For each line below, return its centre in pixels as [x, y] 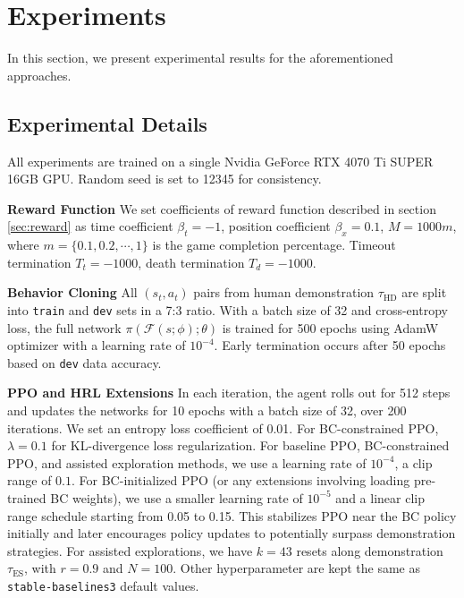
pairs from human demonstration [284, 292]
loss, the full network [64, 327]
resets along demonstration [370, 550]
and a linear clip [380, 497]
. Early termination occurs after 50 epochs [330, 345]
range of [30, 480]
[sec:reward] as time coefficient [90, 226]
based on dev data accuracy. [84, 362]
